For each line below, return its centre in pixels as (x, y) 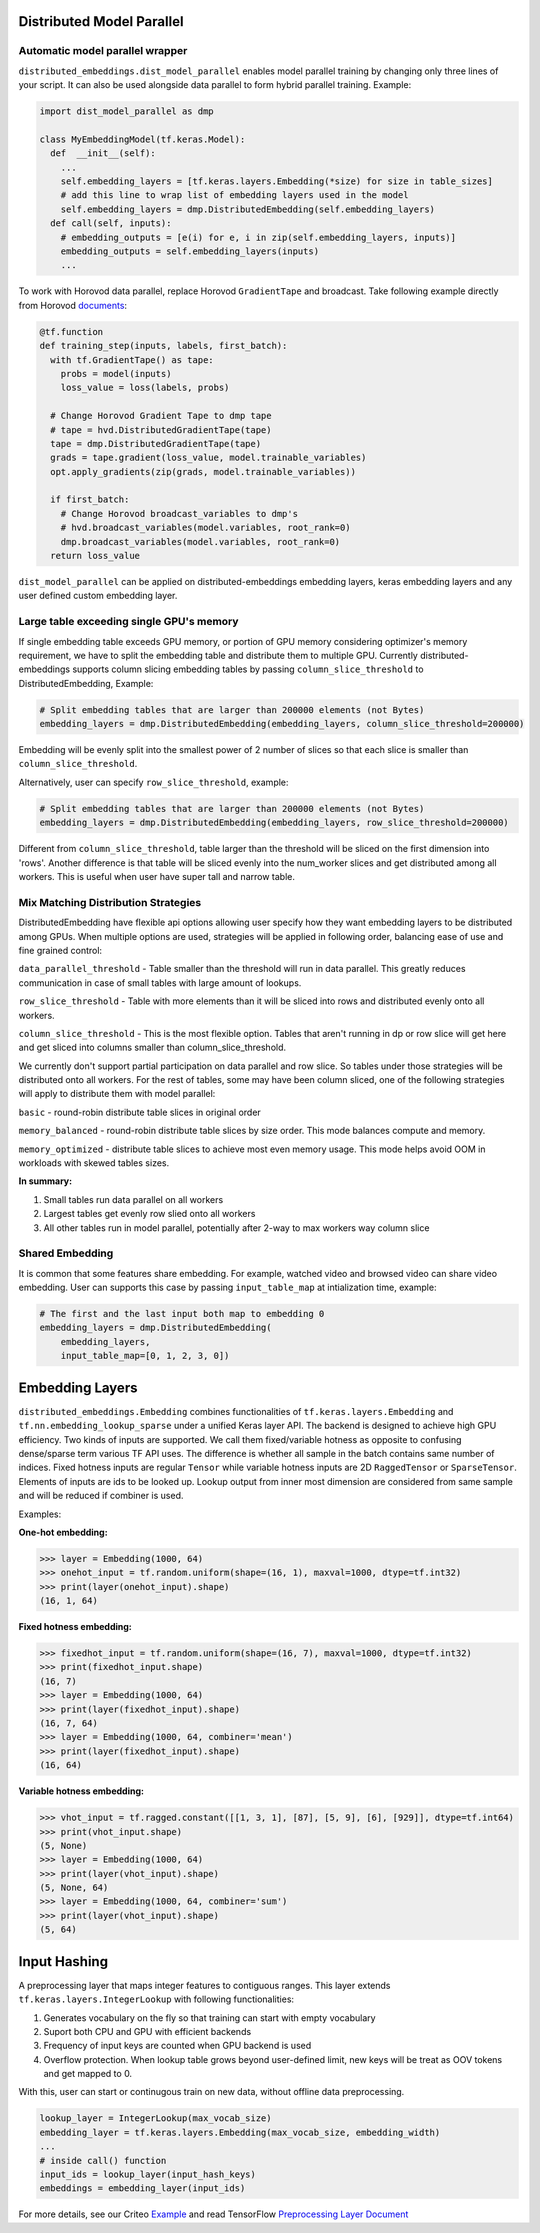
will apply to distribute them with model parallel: (117, 1094)
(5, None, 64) (74, 1888)
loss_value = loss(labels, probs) (145, 388)
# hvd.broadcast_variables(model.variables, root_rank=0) (205, 528)
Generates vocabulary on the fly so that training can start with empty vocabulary (209, 2017)
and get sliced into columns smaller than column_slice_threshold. (152, 1047)
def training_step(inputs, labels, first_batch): (163, 346)
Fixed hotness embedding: (75, 1627)
